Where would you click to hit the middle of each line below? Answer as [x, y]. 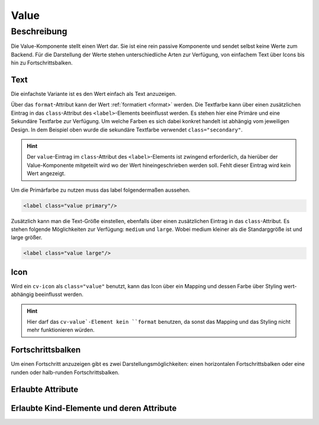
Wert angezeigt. [46, 173]
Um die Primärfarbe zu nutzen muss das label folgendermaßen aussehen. [101, 190]
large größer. [27, 237]
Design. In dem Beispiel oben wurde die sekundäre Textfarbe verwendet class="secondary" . [127, 130]
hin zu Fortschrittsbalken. [42, 63]
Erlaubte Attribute [45, 389]
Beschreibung [39, 31]
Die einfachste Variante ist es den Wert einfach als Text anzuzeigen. [94, 94]
